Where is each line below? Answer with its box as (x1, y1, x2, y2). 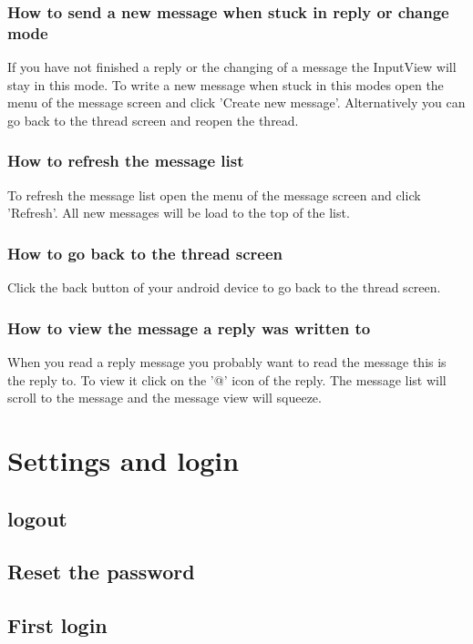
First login (7, 611, 108, 639)
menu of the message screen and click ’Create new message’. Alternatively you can (7, 93, 466, 112)
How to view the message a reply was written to (7, 316, 371, 339)
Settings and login (7, 441, 240, 478)
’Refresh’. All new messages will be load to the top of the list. (7, 203, 350, 222)
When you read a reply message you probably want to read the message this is (7, 352, 447, 371)
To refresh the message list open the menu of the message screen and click (7, 185, 421, 204)
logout (7, 504, 67, 532)
